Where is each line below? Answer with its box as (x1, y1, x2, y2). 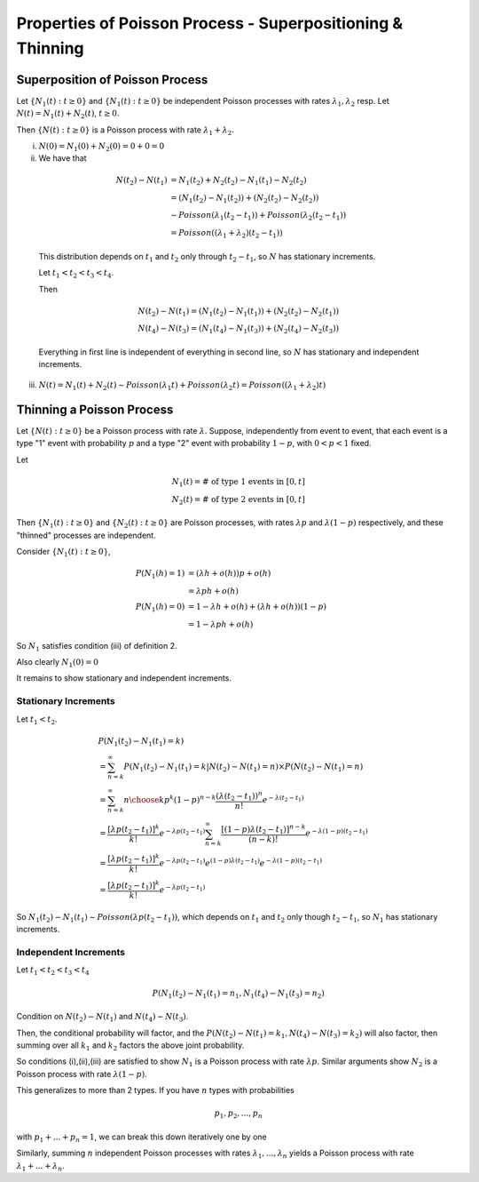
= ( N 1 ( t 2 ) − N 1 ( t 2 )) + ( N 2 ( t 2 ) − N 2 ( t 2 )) (169, 192, 319, 204)
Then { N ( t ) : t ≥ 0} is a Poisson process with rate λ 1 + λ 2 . (16, 124, 234, 137)
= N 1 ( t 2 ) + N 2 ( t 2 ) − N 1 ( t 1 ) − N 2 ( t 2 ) (169, 174, 308, 187)
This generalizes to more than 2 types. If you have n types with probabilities (16, 1085, 294, 1096)
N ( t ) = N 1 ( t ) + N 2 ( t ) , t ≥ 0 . (16, 108, 120, 121)
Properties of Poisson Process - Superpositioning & (16, 13, 404, 33)
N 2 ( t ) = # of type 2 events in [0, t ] (171, 494, 305, 507)
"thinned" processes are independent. (16, 530, 156, 540)
